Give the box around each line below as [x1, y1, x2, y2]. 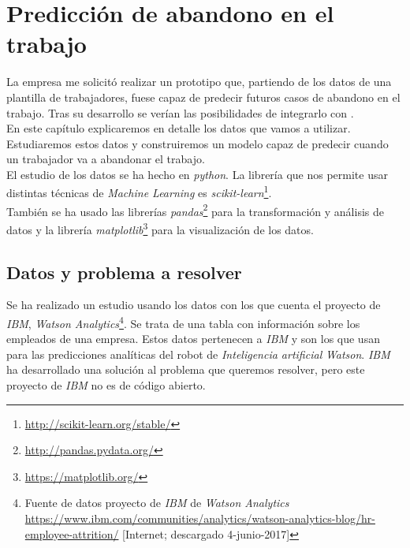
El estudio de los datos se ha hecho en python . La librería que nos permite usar [6, 166, 388, 182]
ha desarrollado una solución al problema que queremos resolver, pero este [6, 361, 365, 378]
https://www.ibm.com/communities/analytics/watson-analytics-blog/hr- [24, 510, 375, 527]
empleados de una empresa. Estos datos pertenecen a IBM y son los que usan [6, 330, 380, 347]
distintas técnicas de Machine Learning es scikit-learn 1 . [6, 182, 272, 201]
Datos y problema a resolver [6, 259, 242, 284]
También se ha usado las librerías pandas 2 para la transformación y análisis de [6, 200, 384, 219]
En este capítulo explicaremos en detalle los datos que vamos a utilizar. [6, 120, 351, 136]
